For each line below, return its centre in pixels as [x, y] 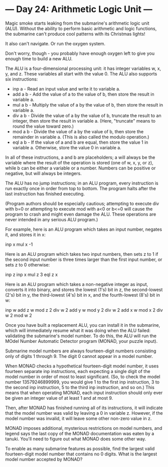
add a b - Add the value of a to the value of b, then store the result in [83, 94]
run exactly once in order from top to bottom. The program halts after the [81, 188]
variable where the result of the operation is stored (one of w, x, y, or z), [79, 162]
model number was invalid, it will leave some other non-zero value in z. [78, 418]
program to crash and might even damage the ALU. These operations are [81, 214]
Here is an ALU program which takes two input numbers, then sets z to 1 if [82, 254]
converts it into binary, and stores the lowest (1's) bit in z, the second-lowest [84, 290]
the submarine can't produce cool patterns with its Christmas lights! [75, 34]
